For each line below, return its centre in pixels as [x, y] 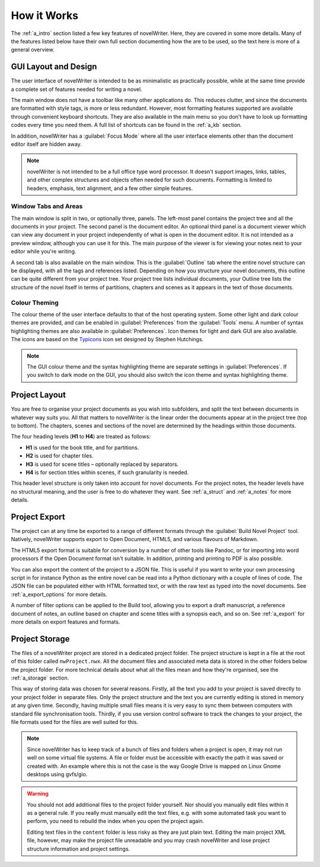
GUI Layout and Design [54, 67]
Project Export [38, 517]
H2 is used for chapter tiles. [60, 456]
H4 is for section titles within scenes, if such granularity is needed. [107, 472]
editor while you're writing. [44, 252]
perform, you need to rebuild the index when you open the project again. [116, 821]
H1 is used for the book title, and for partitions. [82, 447]
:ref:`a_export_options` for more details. [59, 594]
